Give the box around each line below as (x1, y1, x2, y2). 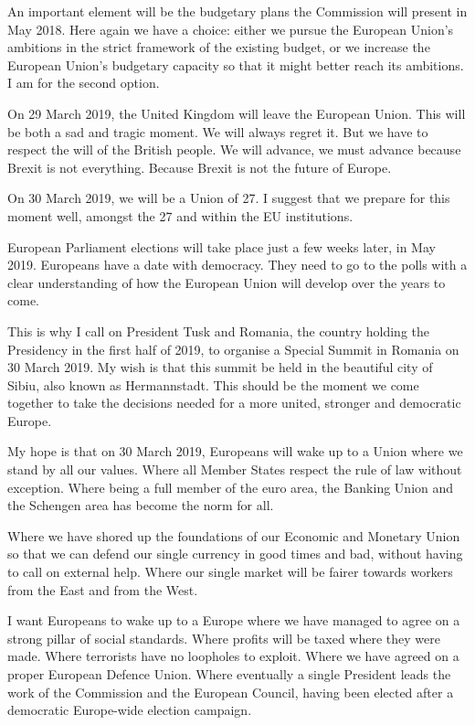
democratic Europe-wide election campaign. (7, 700, 252, 720)
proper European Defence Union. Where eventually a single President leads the (7, 665, 451, 683)
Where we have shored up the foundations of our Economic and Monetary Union (7, 526, 460, 545)
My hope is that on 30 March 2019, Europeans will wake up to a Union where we (7, 442, 463, 461)
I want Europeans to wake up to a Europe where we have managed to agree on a (7, 611, 460, 630)
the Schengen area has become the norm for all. (7, 496, 274, 515)
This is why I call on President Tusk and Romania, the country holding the (7, 321, 430, 340)
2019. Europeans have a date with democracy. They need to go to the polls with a (7, 255, 468, 274)
